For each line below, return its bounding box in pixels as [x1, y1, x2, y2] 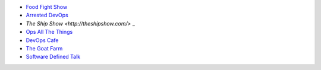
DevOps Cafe [26, 36, 59, 44]
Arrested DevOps [26, 12, 68, 19]
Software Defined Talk [26, 53, 81, 61]
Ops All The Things [26, 28, 73, 36]
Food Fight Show [26, 4, 68, 10]
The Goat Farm [26, 44, 63, 52]
